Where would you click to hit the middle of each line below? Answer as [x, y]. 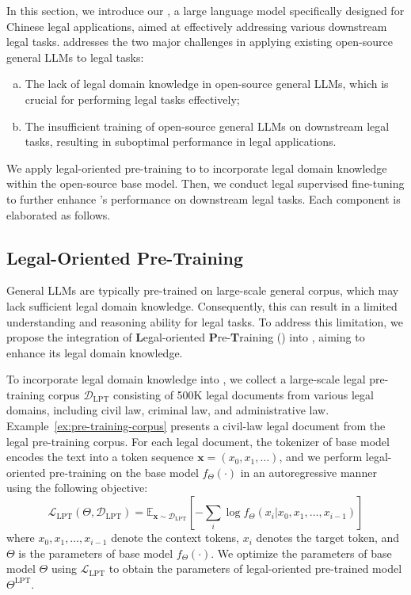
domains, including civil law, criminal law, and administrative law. [168, 410]
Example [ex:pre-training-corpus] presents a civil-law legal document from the [196, 426]
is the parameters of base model [96, 553]
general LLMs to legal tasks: [75, 57]
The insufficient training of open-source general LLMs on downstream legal [207, 126]
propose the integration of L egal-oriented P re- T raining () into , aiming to [186, 337]
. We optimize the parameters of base [301, 553]
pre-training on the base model [124, 472]
